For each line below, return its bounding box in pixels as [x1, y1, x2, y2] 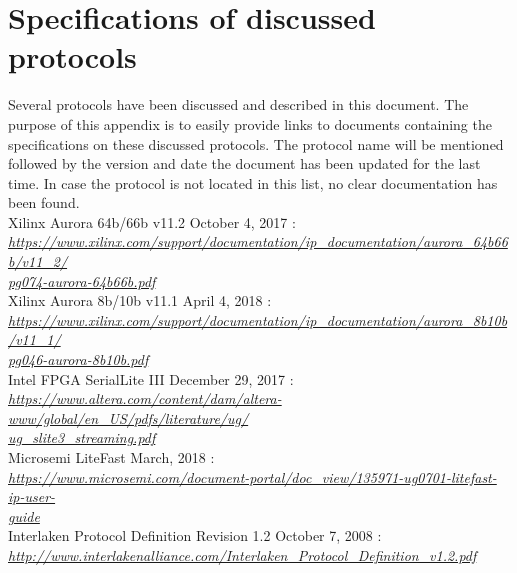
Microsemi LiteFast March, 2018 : [8, 447, 215, 467]
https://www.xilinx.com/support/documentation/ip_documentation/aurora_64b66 [8, 231, 508, 252]
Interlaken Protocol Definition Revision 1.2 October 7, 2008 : [8, 525, 382, 546]
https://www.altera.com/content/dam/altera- [8, 388, 282, 409]
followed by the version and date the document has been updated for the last [8, 153, 481, 174]
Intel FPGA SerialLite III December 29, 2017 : [8, 368, 294, 389]
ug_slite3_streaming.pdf [8, 427, 156, 448]
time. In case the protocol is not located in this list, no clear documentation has [8, 172, 498, 193]
